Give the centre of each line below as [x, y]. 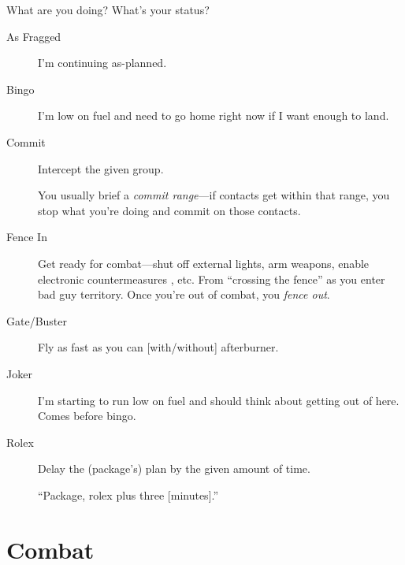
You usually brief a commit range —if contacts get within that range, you [214, 195]
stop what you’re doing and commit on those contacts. [169, 210]
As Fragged [34, 36]
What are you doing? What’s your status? [108, 9]
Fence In [27, 237]
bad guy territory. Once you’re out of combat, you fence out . [184, 294]
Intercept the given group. [101, 168]
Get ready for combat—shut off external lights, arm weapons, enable [204, 263]
